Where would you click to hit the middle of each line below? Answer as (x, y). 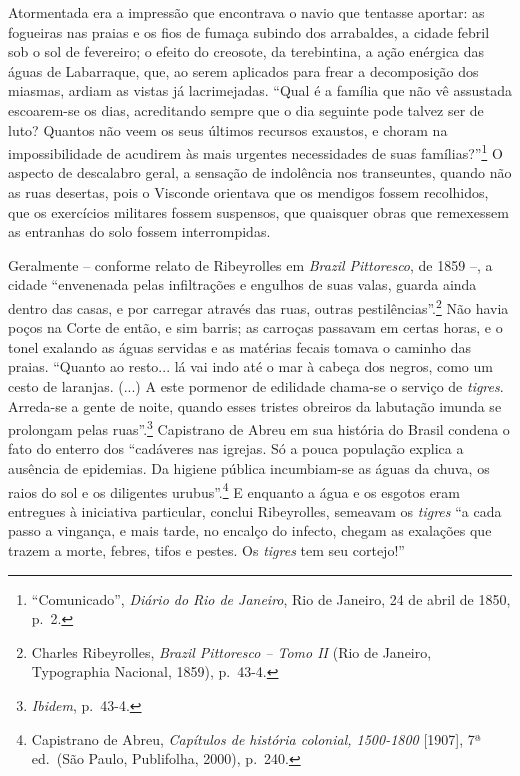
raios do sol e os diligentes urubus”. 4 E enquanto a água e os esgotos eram (234, 490)
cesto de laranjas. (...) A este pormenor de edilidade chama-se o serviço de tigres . (256, 386)
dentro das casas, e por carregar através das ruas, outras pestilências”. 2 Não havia (258, 306)
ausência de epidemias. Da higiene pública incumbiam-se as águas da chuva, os (249, 468)
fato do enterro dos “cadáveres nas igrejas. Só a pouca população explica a (236, 448)
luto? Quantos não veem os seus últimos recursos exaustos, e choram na (228, 129)
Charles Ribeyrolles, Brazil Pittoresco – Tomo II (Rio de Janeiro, (231, 651)
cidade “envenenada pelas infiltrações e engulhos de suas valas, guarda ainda (242, 284)
